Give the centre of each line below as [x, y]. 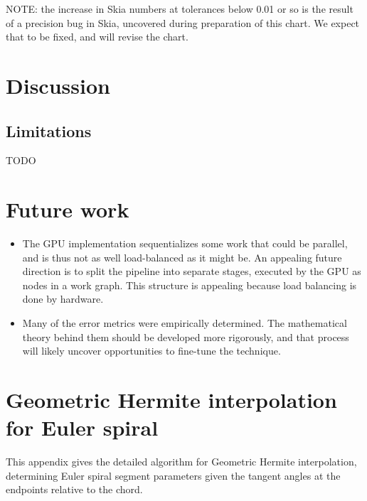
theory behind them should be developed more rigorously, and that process [186, 336]
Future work [68, 209]
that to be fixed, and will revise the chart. [97, 37]
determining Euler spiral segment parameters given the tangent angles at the [173, 475]
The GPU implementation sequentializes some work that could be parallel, [185, 243]
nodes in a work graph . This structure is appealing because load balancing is [190, 285]
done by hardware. [63, 299]
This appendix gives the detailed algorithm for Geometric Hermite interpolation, [181, 462]
